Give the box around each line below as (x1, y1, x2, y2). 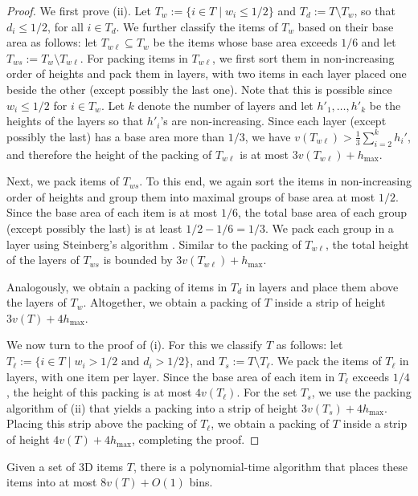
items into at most (6, 474, 97, 490)
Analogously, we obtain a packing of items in (6, 278, 227, 295)
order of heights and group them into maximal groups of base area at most (6, 188, 375, 205)
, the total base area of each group (237, 204, 408, 221)
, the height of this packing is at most (6, 384, 192, 400)
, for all (47, 18, 84, 35)
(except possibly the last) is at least (6, 219, 182, 236)
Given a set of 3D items (6, 457, 124, 474)
